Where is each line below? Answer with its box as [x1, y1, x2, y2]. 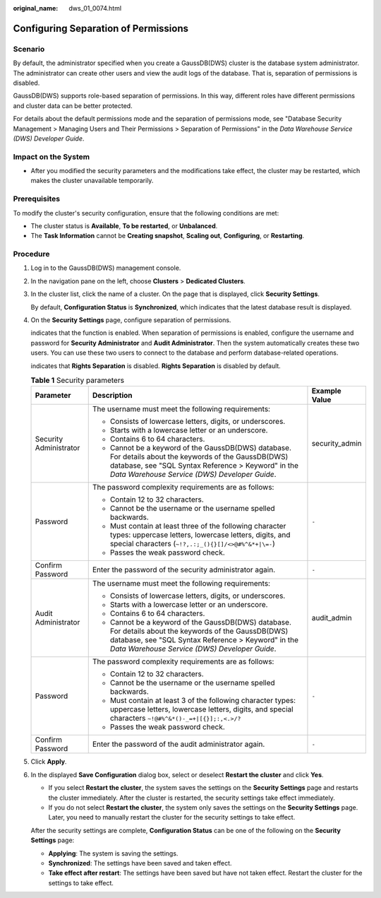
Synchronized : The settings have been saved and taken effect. [48, 858, 232, 867]
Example [311, 386, 341, 396]
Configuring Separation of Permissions [13, 22, 189, 35]
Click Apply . [30, 757, 67, 766]
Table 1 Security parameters [30, 375, 125, 385]
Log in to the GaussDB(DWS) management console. [30, 264, 181, 272]
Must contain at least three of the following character [109, 521, 286, 531]
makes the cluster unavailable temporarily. [30, 177, 154, 185]
